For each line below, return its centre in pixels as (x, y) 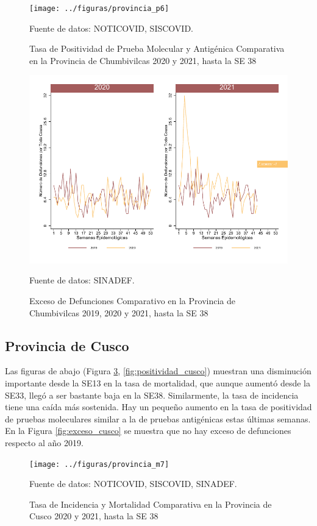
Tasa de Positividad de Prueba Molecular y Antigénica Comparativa (157, 48)
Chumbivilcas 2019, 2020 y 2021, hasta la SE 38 (119, 312)
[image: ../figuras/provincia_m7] (99, 464)
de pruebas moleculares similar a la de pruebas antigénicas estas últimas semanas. (158, 418)
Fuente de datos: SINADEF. (82, 280)
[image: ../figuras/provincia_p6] (99, 9)
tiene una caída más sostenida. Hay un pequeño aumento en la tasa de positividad (158, 407)
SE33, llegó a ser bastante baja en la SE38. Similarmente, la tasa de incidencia (152, 395)
